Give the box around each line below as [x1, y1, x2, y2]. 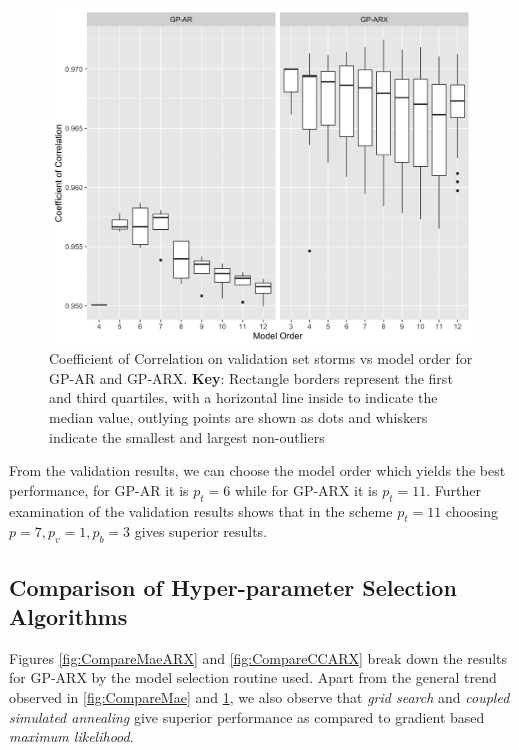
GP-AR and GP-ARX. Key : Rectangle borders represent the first [49, 367, 453, 388]
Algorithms [9, 600, 128, 631]
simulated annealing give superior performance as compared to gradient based [9, 706, 485, 727]
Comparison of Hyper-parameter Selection [9, 571, 457, 602]
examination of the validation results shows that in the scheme [9, 500, 393, 521]
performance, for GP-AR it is [9, 479, 189, 500]
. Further [426, 479, 481, 500]
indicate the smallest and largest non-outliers [49, 426, 325, 447]
